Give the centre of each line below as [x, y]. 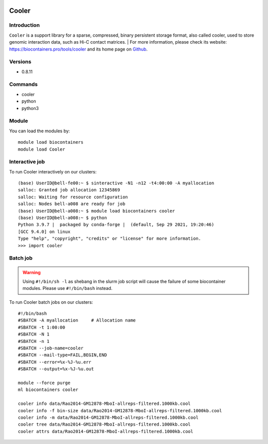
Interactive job [27, 162]
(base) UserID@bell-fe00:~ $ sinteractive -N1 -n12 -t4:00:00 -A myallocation [116, 183]
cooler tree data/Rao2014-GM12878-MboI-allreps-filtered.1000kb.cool [104, 424]
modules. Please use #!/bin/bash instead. [67, 288]
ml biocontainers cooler [48, 390]
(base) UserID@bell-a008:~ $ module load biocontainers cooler [97, 211]
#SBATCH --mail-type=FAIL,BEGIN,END [63, 355]
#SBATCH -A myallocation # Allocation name [77, 320]
